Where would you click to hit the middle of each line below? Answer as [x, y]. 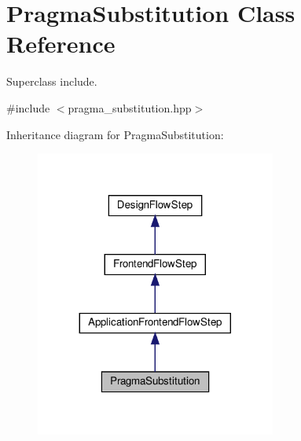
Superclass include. [52, 81]
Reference [61, 44]
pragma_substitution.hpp [130, 107]
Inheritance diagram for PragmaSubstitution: [115, 134]
